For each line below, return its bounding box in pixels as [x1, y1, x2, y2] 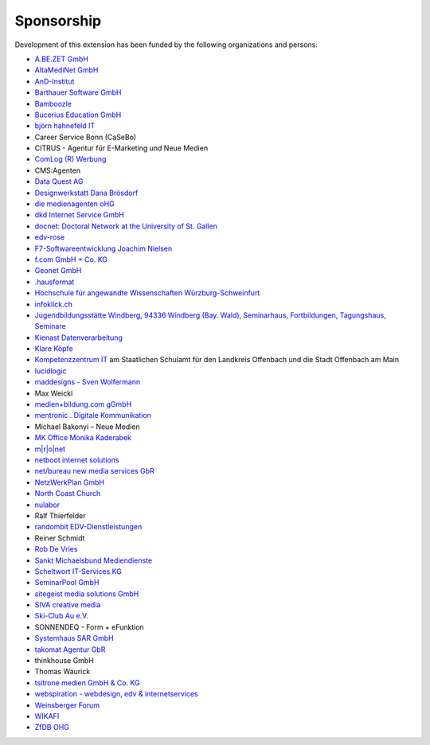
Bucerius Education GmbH [34, 110, 122, 119]
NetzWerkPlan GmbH [34, 478, 105, 487]
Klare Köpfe [34, 344, 73, 353]
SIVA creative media [34, 600, 101, 610]
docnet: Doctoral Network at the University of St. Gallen [34, 221, 218, 231]
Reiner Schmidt [34, 533, 85, 543]
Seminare [34, 322, 67, 331]
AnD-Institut [34, 76, 75, 86]
